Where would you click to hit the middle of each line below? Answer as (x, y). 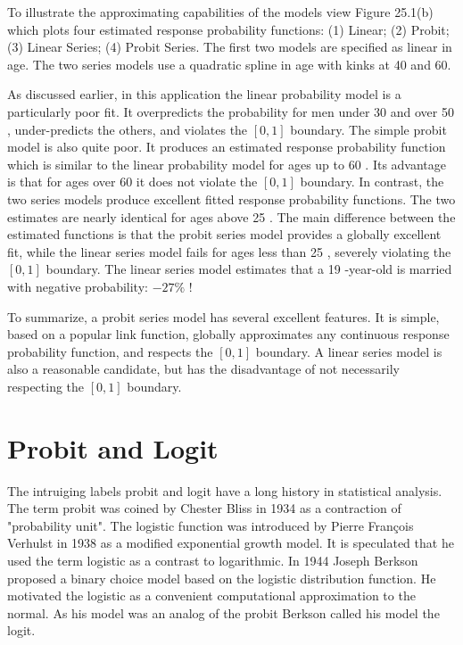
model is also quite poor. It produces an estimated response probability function (227, 147)
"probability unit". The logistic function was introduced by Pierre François (211, 525)
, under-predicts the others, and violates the (128, 129)
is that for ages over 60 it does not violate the (132, 182)
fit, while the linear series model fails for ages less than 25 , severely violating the (229, 251)
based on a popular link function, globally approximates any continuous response (228, 334)
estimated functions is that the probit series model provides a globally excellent (224, 234)
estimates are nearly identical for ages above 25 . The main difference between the (231, 216)
